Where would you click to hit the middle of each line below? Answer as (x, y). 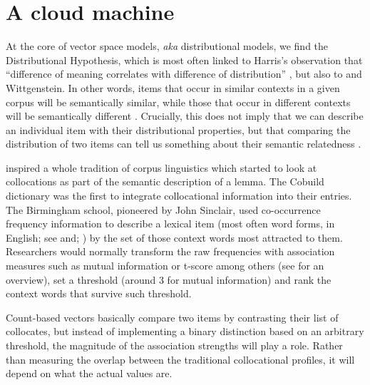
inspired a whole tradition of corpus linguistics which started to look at (161, 167)
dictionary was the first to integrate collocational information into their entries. (179, 196)
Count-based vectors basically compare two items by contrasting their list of (172, 317)
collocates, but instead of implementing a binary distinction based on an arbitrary (185, 331)
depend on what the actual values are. (89, 373)
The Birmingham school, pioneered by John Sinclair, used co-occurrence (163, 209)
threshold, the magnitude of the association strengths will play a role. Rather (174, 345)
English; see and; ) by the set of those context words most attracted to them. (174, 237)
